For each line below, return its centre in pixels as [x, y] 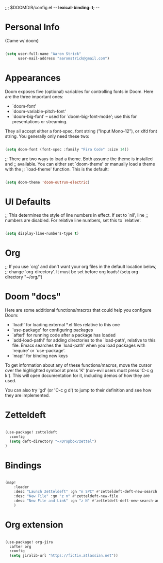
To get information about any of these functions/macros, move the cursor [78, 365]
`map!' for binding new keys [40, 356]
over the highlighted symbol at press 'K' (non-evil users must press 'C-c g [79, 371]
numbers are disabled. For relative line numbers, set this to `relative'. [73, 220]
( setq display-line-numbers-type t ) [42, 234]
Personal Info [32, 27]
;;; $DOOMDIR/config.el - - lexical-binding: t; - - [52, 8]
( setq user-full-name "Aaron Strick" [43, 54]
